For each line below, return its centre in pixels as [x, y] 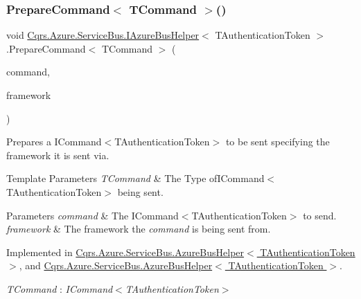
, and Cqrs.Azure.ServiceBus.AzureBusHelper [116, 265]
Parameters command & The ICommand [93, 215]
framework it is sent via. [58, 155]
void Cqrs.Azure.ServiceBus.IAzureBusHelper [103, 35]
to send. [320, 215]
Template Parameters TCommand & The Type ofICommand [135, 178]
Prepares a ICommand [54, 142]
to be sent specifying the [278, 142]
